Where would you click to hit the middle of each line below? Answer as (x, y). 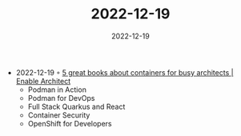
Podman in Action (57, 90)
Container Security (59, 115)
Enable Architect (43, 81)
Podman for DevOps (61, 98)
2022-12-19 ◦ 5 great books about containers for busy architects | (125, 72)
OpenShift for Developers (70, 123)
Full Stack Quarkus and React (76, 106)
